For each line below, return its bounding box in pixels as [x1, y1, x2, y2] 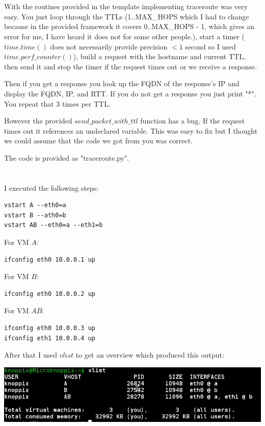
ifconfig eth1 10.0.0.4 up [4, 334, 95, 342]
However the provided [4, 115, 72, 126]
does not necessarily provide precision [50, 41, 168, 52]
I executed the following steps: [4, 182, 99, 193]
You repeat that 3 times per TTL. [4, 98, 111, 109]
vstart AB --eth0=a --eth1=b [4, 221, 103, 229]
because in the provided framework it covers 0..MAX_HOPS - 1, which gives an [4, 21, 254, 32]
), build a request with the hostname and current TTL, [73, 51, 246, 62]
